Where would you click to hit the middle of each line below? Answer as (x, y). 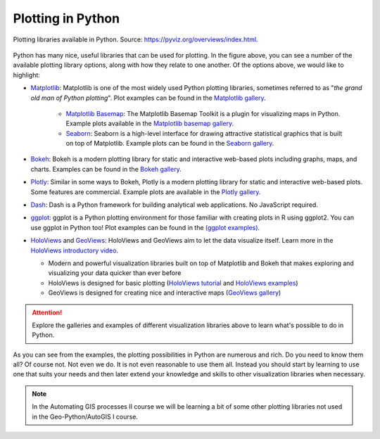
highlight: (26, 75)
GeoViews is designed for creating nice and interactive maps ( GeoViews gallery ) (165, 293)
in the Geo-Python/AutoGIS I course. (85, 416)
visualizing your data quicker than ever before (115, 273)
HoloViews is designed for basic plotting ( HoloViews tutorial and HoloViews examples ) (173, 283)
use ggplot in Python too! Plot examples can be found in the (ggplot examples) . (145, 227)
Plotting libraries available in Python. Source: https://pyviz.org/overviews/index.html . (135, 39)
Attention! (47, 312)
